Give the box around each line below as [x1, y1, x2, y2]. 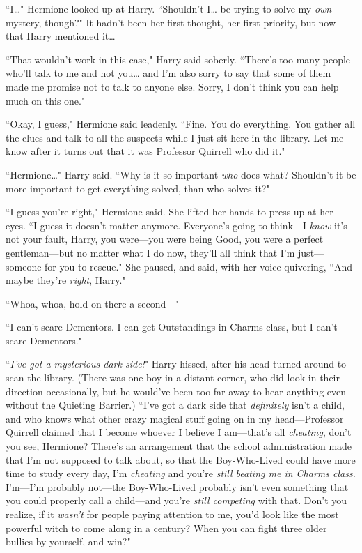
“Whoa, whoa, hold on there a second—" [6, 296, 180, 310]
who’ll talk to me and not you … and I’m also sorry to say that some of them [6, 66, 331, 80]
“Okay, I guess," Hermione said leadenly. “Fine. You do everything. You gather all [6, 116, 356, 131]
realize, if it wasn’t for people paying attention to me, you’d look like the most [6, 507, 339, 521]
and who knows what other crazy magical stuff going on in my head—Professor [6, 411, 344, 425]
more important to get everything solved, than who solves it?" [6, 181, 270, 195]
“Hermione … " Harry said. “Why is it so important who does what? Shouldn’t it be [6, 167, 356, 181]
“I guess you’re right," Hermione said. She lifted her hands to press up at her [6, 204, 333, 219]
